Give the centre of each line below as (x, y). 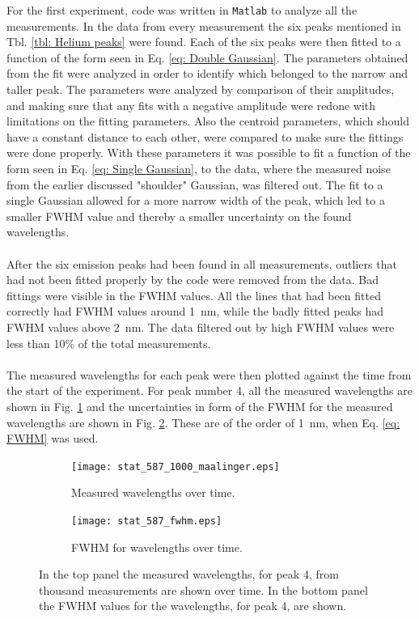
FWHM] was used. (53, 438)
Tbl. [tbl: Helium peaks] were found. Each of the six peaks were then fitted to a (204, 42)
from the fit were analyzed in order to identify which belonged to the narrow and (207, 73)
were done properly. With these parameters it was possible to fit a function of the (209, 153)
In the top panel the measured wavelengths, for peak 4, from (189, 574)
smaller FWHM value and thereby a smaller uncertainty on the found (179, 216)
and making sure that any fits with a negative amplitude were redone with (191, 105)
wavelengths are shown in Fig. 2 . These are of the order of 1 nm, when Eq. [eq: (203, 422)
